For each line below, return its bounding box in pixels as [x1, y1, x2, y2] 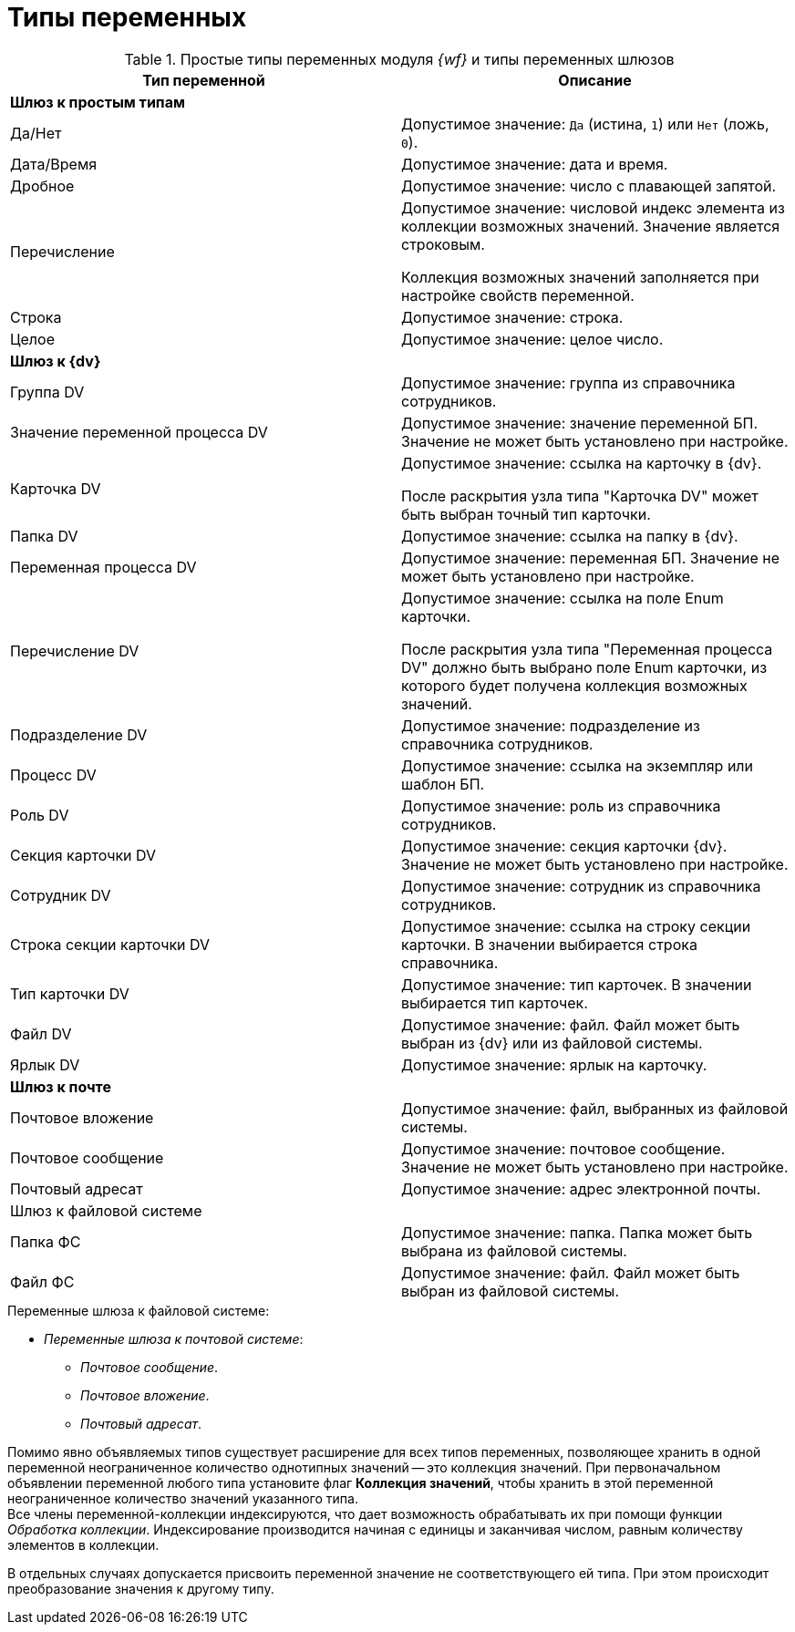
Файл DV [10, 1024, 72, 1043]
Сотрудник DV [10, 885, 111, 904]
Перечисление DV [10, 641, 139, 660]
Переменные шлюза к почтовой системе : [44, 1330, 304, 1347]
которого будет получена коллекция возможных [401, 676, 748, 695]
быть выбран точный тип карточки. [401, 504, 651, 523]
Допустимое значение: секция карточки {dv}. [401, 836, 728, 855]
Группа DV [10, 382, 85, 401]
